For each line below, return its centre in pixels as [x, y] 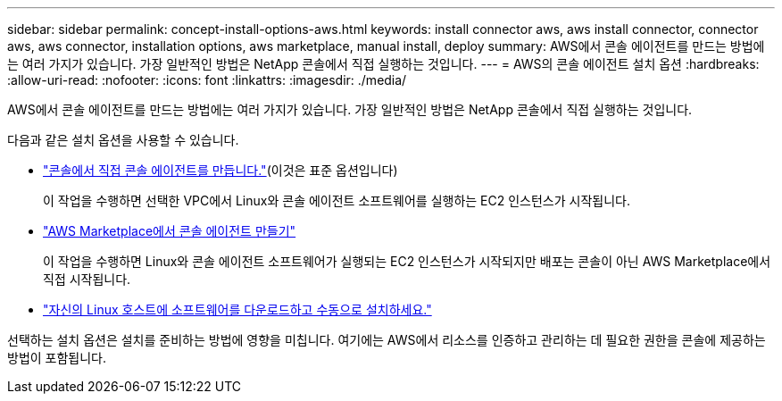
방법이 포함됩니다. [57, 358]
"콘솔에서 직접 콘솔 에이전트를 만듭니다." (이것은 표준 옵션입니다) [220, 170]
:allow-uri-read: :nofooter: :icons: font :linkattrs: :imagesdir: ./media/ [207, 80]
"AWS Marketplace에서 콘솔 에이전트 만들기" [170, 231]
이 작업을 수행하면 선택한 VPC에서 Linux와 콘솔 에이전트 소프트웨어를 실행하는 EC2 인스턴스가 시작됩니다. [337, 200]
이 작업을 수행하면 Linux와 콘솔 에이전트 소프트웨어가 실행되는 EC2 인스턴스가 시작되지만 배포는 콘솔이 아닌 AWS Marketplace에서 [407, 261]
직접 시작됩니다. [87, 279]
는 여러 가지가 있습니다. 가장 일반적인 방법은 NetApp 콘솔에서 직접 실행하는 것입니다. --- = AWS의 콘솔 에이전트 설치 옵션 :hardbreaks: [383, 64]
